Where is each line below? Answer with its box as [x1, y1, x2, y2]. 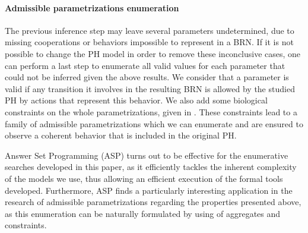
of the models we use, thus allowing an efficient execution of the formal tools [5, 172, 283, 184]
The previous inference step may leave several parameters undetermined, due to [5, 24, 294, 36]
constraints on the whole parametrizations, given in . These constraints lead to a [5, 105, 297, 118]
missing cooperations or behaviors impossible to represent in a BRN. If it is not [5, 36, 294, 48]
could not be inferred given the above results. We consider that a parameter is [5, 71, 289, 83]
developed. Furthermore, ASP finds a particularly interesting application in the [5, 184, 293, 196]
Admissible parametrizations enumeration [5, 1, 179, 14]
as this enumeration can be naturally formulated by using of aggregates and [5, 207, 281, 219]
